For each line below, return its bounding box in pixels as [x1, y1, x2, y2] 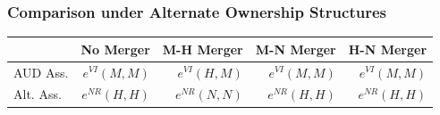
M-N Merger [255, 39, 336, 58]
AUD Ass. [13, 62, 69, 81]
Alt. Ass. [13, 85, 62, 103]
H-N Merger [348, 39, 427, 58]
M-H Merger [162, 39, 243, 58]
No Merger [80, 39, 150, 58]
